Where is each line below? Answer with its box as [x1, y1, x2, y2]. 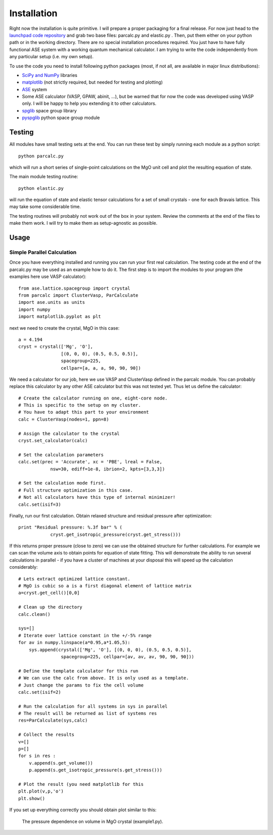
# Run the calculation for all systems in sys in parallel [18, 703, 168, 709]
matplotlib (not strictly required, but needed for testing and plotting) [22, 79, 163, 86]
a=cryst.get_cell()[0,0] [18, 590, 80, 596]
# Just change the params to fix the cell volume [18, 682, 144, 688]
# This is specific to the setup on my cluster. [18, 403, 141, 408]
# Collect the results [18, 732, 75, 738]
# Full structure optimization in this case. [18, 487, 133, 493]
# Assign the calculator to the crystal [18, 430, 120, 436]
